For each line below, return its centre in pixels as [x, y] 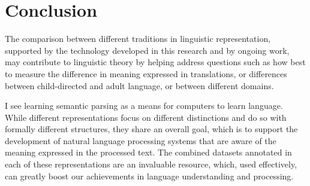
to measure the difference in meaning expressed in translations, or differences [146, 73]
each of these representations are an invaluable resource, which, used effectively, [151, 164]
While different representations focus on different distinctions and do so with [146, 117]
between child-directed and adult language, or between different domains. [139, 85]
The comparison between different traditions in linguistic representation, [138, 39]
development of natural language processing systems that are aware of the [141, 140]
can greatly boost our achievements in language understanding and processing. [149, 176]
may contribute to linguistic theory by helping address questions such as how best [155, 62]
